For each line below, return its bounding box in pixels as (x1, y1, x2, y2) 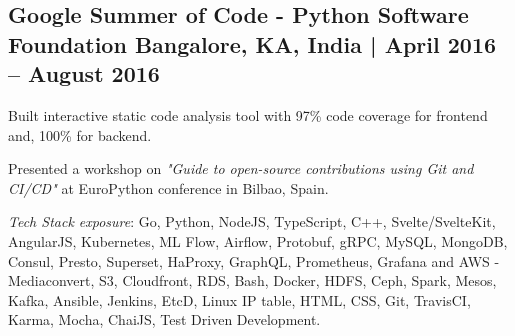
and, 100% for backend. (8, 124, 152, 145)
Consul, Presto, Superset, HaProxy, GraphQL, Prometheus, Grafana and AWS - (8, 250, 500, 271)
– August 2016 (8, 58, 160, 89)
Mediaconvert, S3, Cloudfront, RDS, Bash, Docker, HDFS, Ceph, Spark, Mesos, (8, 270, 497, 291)
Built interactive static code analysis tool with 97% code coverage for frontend (8, 104, 488, 125)
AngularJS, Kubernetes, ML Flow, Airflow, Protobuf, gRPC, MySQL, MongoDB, (8, 230, 508, 251)
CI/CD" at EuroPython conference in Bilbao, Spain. (8, 177, 329, 198)
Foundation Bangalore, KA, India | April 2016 (8, 28, 497, 59)
